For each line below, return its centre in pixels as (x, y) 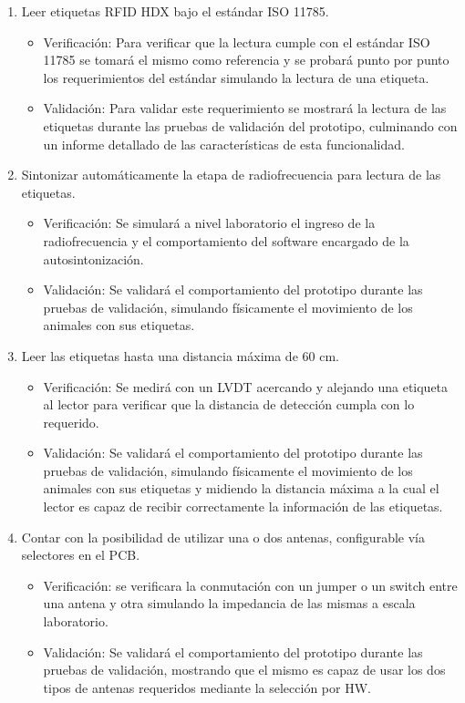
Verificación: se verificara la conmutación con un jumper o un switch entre (250, 585)
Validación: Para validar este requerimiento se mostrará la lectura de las (245, 108)
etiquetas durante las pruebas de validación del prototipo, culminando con (250, 125)
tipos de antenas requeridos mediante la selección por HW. (207, 687)
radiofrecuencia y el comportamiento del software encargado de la (226, 240)
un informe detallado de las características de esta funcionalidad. (224, 144)
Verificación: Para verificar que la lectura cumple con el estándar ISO (237, 41)
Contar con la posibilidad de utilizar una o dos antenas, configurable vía (223, 537)
